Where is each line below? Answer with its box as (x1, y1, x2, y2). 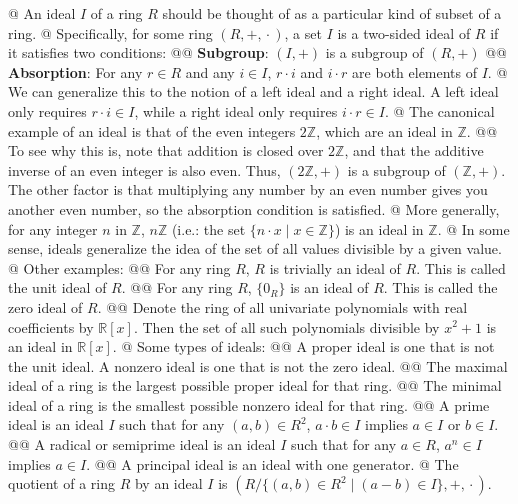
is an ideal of (290, 277, 369, 298)
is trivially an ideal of (269, 257, 401, 278)
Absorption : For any (8, 61, 143, 82)
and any (185, 61, 235, 82)
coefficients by (8, 316, 94, 337)
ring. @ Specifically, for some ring (8, 22, 213, 43)
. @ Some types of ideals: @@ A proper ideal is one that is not (112, 336, 495, 357)
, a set (284, 22, 322, 43)
